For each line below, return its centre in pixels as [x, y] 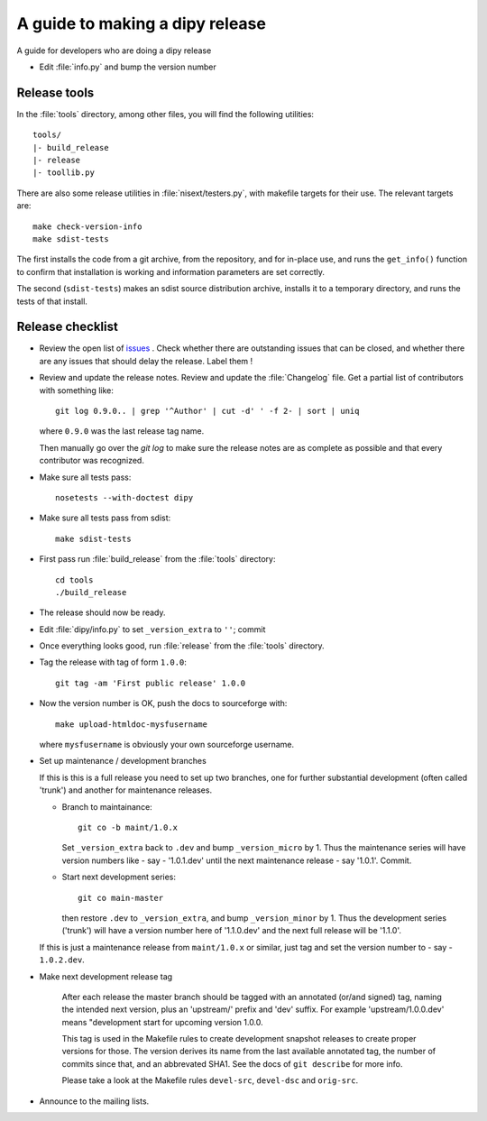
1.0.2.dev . [62, 960]
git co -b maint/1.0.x [128, 827]
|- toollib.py [64, 173]
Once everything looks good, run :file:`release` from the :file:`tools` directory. [182, 646]
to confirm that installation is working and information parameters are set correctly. [170, 271]
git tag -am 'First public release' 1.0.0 [151, 683]
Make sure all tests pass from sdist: [105, 518]
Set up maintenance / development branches [123, 761]
